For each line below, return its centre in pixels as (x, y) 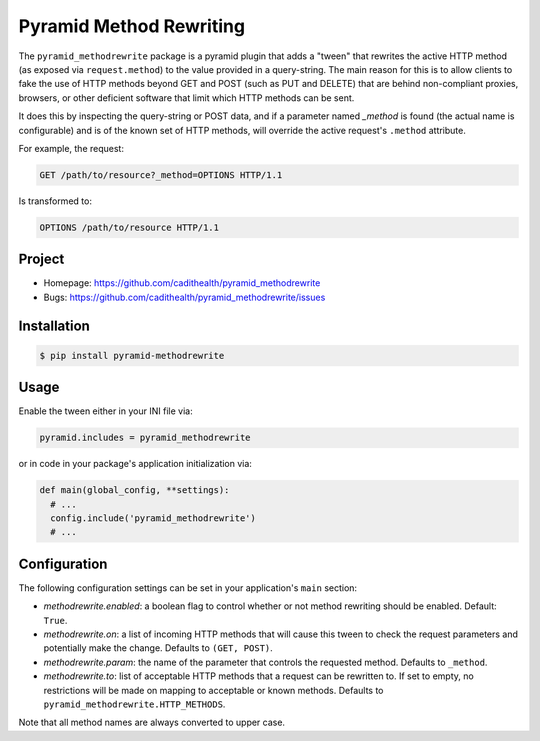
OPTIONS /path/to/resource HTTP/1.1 (129, 227)
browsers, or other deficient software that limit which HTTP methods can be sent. (186, 97)
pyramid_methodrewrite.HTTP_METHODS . (134, 704)
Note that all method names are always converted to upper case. (151, 722)
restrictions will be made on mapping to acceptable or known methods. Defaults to (213, 690)
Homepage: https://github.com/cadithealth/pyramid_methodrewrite (182, 283)
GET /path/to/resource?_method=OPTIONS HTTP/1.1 (161, 174)
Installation (54, 325)
